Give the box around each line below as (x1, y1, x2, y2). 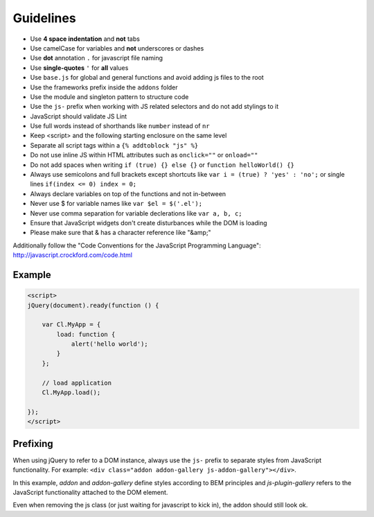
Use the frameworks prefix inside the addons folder (30, 83, 178, 91)
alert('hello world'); (71, 340, 148, 348)
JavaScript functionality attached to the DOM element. (12, 488, 168, 496)
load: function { (56, 330, 116, 338)
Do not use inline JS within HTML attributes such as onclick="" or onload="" (30, 151, 258, 159)
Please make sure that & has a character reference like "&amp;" (30, 229, 211, 237)
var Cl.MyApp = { (42, 321, 101, 328)
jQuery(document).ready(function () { (27, 301, 159, 309)
